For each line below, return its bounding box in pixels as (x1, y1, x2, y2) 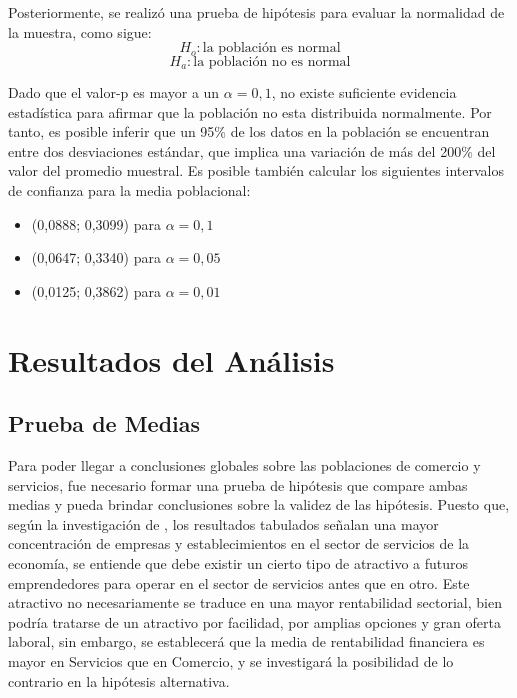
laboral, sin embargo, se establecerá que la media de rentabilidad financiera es (8, 631, 485, 652)
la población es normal (202, 41, 341, 56)
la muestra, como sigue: (8, 21, 152, 42)
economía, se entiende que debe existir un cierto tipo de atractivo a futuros (8, 552, 469, 573)
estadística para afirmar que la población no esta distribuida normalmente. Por (8, 101, 492, 122)
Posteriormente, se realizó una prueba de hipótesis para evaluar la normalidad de (8, 2, 505, 22)
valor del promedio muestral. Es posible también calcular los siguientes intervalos (8, 160, 504, 181)
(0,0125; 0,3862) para (31, 280, 161, 301)
